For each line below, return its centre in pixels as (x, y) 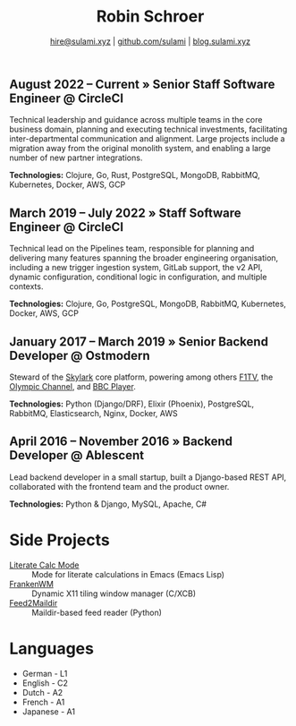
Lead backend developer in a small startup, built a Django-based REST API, (148, 477)
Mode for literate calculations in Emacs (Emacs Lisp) (128, 574)
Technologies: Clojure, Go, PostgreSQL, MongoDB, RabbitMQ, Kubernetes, (148, 304)
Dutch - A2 (42, 692)
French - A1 (43, 702)
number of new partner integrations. (76, 158)
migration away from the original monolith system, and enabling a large (140, 149)
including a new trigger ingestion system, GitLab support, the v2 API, (136, 268)
